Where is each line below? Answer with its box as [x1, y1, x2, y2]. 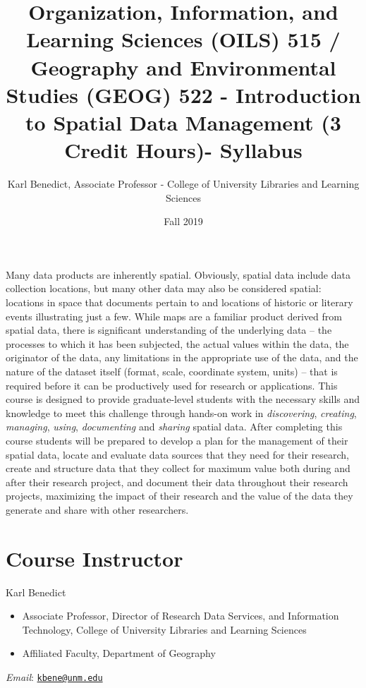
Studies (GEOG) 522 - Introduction [6, 80, 361, 109]
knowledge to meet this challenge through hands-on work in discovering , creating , [6, 405, 357, 420]
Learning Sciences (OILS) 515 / [26, 25, 341, 54]
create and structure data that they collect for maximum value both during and [6, 461, 350, 476]
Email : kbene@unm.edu [6, 670, 103, 684]
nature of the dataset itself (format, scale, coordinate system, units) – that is [6, 364, 338, 378]
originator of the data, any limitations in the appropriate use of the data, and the [6, 350, 358, 365]
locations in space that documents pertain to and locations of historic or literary [6, 295, 353, 310]
